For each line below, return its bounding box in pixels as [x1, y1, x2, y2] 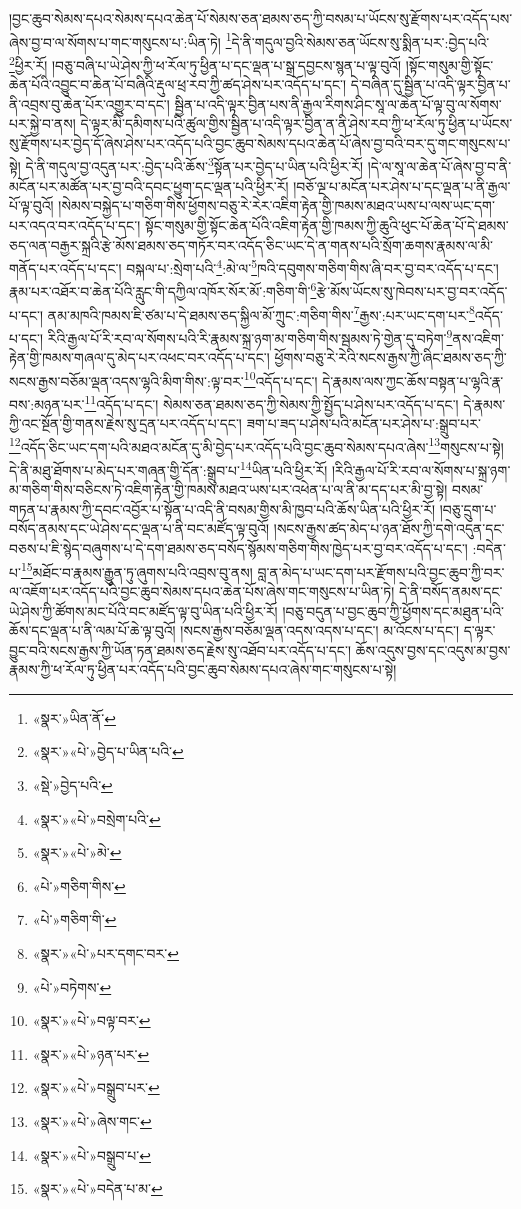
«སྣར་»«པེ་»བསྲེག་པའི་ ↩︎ [32, 808, 161, 829]
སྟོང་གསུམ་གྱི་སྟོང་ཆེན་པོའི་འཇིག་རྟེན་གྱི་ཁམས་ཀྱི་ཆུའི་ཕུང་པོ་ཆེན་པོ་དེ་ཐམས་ [144, 214, 509, 235]
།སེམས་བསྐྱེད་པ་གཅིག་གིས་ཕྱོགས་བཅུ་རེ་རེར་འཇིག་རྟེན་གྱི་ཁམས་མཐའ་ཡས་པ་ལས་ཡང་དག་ [58, 195, 495, 216]
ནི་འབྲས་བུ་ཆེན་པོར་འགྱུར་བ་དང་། [9, 93, 170, 114]
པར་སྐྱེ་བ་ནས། [9, 113, 76, 134]
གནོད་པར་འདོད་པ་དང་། [9, 257, 122, 278]
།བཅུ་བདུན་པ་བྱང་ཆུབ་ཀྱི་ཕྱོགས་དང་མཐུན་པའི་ [282, 600, 504, 621]
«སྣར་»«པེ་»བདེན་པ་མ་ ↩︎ [32, 1178, 163, 1199]
